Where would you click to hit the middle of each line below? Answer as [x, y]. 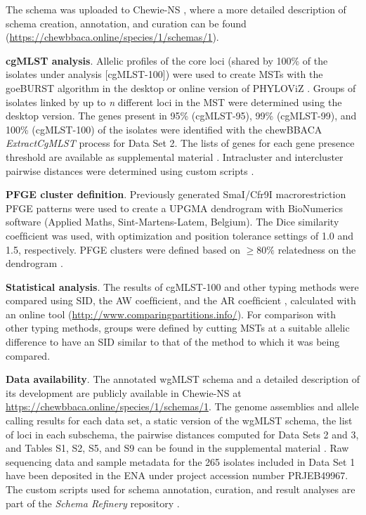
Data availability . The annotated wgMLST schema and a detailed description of [183, 379]
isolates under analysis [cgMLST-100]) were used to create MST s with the [164, 74]
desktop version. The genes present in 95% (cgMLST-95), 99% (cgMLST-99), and [181, 116]
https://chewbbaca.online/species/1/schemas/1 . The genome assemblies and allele [182, 406]
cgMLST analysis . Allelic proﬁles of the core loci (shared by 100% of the [167, 60]
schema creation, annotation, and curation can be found [126, 23]
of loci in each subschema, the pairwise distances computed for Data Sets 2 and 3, [182, 434]
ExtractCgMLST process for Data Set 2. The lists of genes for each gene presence [180, 143]
